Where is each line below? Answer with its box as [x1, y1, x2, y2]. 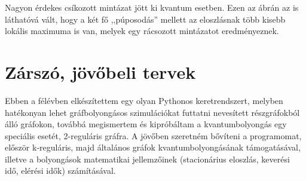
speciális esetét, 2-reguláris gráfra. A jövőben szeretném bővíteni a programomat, [5, 129, 302, 142]
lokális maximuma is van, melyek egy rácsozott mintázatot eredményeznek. [5, 24, 279, 37]
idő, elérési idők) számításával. [5, 164, 116, 177]
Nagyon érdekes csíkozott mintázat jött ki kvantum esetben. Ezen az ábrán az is [5, 1, 299, 13]
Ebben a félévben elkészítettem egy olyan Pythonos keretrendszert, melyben [5, 94, 283, 106]
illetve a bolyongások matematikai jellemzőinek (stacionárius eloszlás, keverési [5, 152, 290, 165]
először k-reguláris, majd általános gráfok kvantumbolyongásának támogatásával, [5, 141, 301, 154]
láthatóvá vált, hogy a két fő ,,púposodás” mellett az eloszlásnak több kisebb [5, 13, 286, 25]
